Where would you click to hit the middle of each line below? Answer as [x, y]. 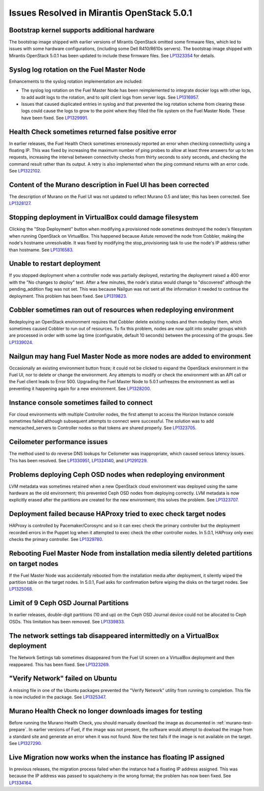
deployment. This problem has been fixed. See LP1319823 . [68, 296]
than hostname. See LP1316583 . [41, 249]
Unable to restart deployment [55, 264]
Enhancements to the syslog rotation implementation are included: [76, 81]
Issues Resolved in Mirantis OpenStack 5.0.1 [101, 13]
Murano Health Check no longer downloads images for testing [106, 711]
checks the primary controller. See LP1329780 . [56, 540]
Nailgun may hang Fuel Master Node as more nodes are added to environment [130, 356]
